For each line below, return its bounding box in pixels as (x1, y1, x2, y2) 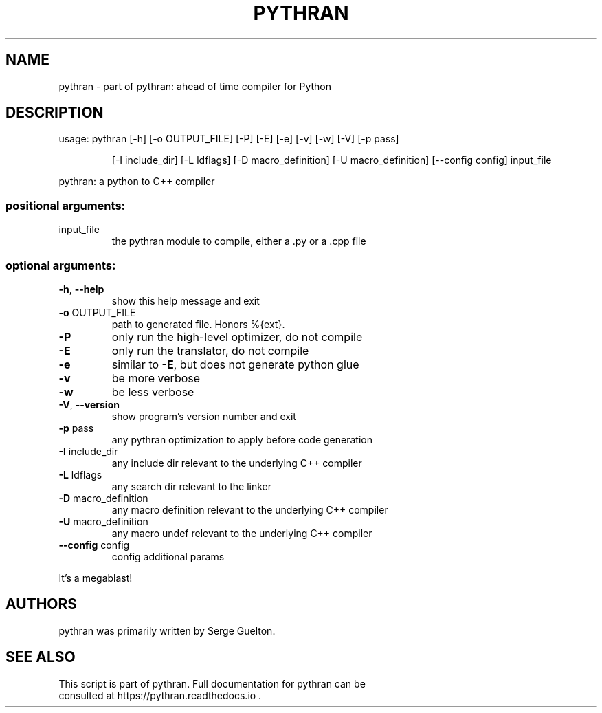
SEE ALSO (5, 648, 76, 666)
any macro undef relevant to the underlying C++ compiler (111, 527, 372, 539)
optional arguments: (5, 258, 116, 272)
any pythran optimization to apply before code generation (111, 433, 372, 446)
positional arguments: (5, 198, 126, 212)
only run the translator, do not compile (111, 343, 309, 358)
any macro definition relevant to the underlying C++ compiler (111, 503, 388, 516)
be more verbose (111, 371, 201, 385)
